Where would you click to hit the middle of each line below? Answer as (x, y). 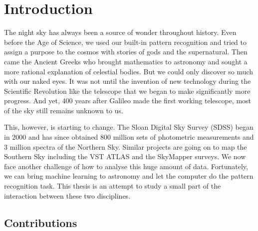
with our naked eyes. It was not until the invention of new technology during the (128, 81)
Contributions (41, 222)
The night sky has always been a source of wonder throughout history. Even (120, 32)
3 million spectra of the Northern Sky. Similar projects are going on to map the (126, 146)
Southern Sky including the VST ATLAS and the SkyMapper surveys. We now (125, 156)
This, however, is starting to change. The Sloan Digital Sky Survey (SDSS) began (129, 127)
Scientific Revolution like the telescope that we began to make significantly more (127, 91)
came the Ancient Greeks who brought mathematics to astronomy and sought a (126, 61)
